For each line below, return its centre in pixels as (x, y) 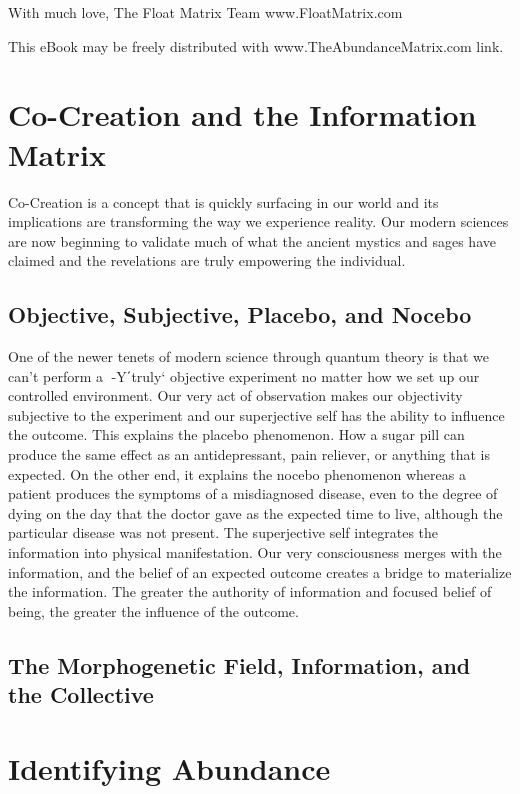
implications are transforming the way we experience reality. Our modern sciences (258, 221)
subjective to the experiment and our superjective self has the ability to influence (256, 414)
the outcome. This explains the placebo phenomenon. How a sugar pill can (236, 434)
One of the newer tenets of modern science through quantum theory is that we (249, 356)
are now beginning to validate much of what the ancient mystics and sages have (252, 240)
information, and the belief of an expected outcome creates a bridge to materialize (260, 571)
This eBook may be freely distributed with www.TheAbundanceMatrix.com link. (256, 45)
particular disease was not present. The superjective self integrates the (223, 532)
